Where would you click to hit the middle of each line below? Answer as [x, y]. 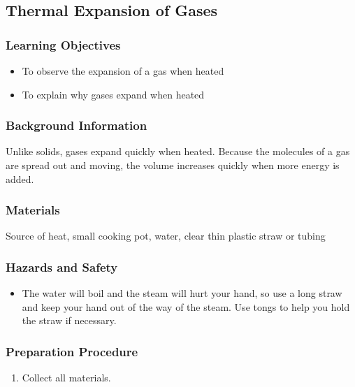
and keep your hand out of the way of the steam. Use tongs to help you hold [186, 306]
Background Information [77, 125]
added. [20, 178]
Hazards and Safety [62, 266]
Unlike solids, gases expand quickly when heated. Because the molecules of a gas [178, 151]
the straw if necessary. [69, 320]
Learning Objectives [63, 44]
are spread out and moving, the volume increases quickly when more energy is [173, 165]
